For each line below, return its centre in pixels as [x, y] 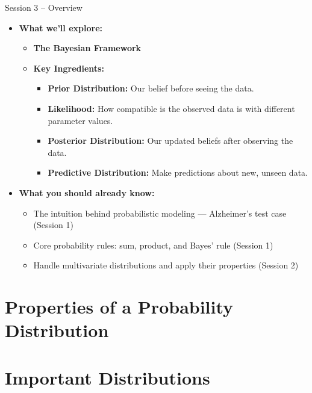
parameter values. [80, 120]
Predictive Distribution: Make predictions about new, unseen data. [178, 172]
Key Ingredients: [69, 68]
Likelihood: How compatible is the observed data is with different [171, 108]
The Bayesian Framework [87, 48]
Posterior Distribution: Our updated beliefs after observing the [170, 141]
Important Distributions [108, 377]
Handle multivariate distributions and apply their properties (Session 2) [166, 265]
